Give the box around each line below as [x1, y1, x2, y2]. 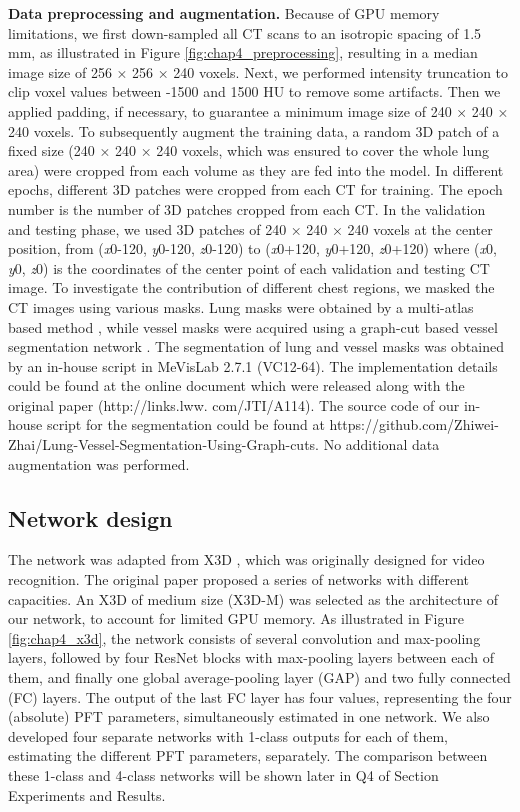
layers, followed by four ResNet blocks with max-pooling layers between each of [8, 647, 494, 668]
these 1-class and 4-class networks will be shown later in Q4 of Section [8, 764, 439, 785]
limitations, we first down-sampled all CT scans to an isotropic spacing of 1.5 [8, 22, 482, 43]
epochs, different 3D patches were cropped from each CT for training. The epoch [8, 179, 503, 200]
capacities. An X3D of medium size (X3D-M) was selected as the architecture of [8, 588, 498, 609]
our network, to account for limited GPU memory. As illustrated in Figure [8, 608, 464, 629]
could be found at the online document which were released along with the [8, 375, 465, 396]
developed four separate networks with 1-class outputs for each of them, [8, 725, 448, 746]
